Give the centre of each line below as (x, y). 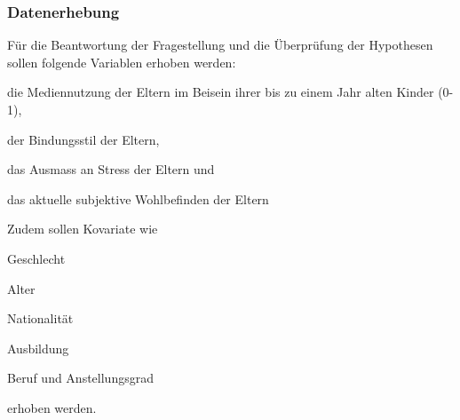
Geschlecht (36, 258)
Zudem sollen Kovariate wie (83, 229)
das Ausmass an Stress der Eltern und (111, 169)
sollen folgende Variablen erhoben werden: (122, 62)
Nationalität (40, 318)
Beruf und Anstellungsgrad (80, 378)
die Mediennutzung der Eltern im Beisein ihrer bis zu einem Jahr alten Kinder (221, 92)
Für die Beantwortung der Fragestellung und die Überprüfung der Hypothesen (220, 45)
